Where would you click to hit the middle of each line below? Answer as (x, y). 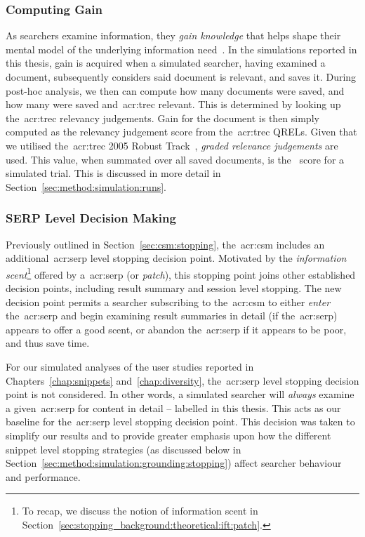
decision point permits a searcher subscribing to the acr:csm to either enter (168, 301)
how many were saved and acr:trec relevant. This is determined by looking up (173, 104)
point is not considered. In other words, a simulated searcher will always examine (180, 394)
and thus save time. (48, 343)
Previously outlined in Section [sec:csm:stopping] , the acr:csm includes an (165, 244)
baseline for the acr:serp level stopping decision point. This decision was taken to (180, 422)
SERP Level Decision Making (91, 218)
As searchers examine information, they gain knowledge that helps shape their (173, 35)
